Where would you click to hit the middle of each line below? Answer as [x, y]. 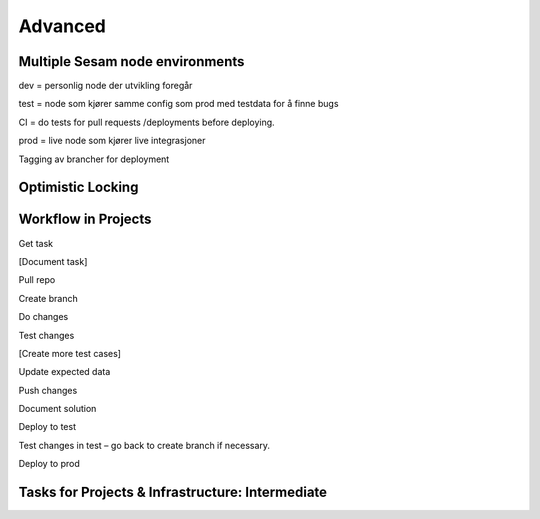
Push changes [48, 390]
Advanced [62, 26]
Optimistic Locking [78, 187]
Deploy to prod [49, 464]
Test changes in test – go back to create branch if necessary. [144, 445]
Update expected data [64, 372]
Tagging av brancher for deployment [94, 159]
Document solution [57, 409]
